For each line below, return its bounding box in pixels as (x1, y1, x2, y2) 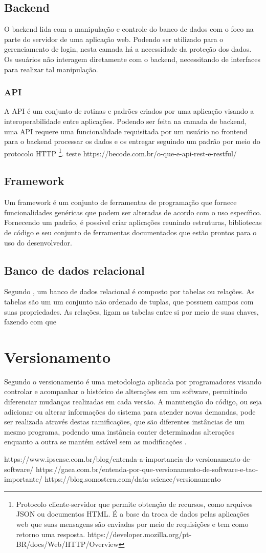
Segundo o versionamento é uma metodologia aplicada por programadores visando (4, 376, 261, 386)
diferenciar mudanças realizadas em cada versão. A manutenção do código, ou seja (4, 396, 262, 407)
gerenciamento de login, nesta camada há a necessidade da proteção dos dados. (4, 44, 252, 54)
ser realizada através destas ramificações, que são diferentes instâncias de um (4, 416, 245, 427)
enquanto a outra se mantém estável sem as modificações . (4, 436, 187, 447)
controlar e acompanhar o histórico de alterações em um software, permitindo (4, 386, 247, 397)
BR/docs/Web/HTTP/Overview (16, 539, 119, 549)
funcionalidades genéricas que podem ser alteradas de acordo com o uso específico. (4, 207, 262, 217)
